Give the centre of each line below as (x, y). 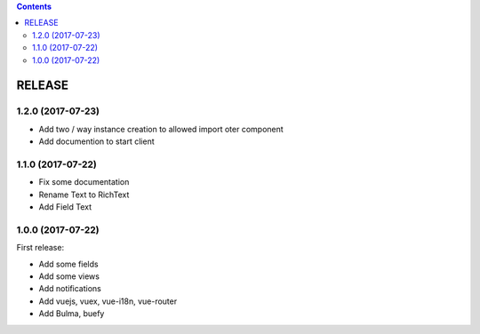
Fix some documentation (84, 182)
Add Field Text (65, 207)
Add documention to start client (96, 141)
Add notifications (70, 289)
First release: (40, 248)
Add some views (69, 276)
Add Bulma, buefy (72, 314)
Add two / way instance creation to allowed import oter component (161, 129)
